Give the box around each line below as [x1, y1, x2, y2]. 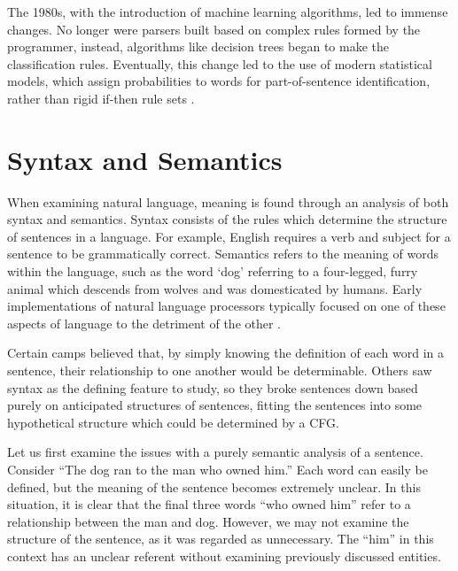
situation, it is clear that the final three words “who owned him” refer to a [7, 495, 411, 513]
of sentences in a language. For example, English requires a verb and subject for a [7, 227, 451, 245]
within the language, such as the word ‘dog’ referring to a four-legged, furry [7, 262, 418, 281]
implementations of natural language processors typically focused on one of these [7, 297, 446, 315]
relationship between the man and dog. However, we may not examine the [7, 512, 409, 530]
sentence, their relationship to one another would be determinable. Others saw [7, 361, 432, 380]
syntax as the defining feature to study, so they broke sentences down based [7, 378, 418, 397]
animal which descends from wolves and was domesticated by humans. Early [7, 279, 423, 297]
